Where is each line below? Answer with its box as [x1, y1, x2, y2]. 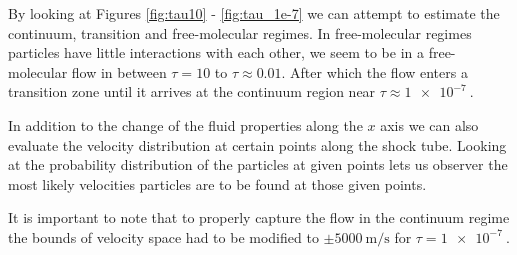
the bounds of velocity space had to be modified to [8, 226, 319, 247]
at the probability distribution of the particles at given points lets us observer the [8, 154, 508, 175]
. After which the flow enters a [281, 61, 468, 82]
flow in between [71, 61, 167, 82]
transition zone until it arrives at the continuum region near [8, 81, 376, 102]
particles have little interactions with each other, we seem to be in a [8, 42, 425, 63]
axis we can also [380, 114, 479, 135]
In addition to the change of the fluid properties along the [8, 114, 363, 135]
